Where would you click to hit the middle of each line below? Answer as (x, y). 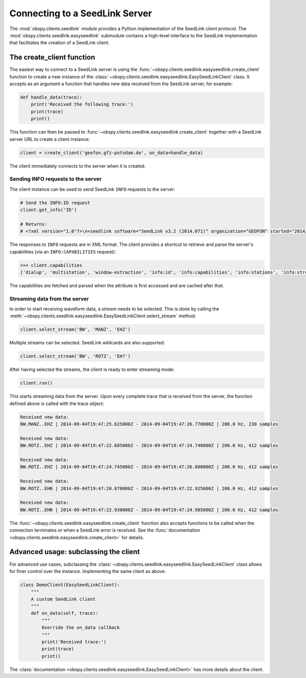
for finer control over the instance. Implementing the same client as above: (88, 571)
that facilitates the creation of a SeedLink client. (59, 43)
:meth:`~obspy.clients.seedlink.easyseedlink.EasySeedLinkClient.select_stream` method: (103, 316)
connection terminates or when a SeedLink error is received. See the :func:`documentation (105, 530)
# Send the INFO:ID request (55, 203)
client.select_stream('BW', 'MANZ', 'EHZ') (75, 330)
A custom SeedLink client (63, 599)
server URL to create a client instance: (50, 139)
